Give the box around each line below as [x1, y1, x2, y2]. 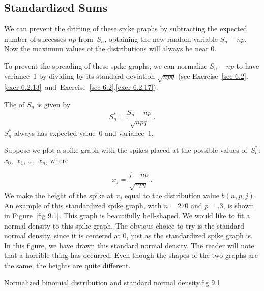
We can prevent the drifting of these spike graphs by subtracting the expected [4, 23, 247, 34]
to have [236, 60, 259, 71]
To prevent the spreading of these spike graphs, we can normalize [4, 60, 208, 71]
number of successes [4, 33, 66, 44]
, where [45, 154, 69, 165]
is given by [37, 99, 71, 109]
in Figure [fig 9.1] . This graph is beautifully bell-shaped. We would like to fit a [4, 210, 250, 221]
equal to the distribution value [124, 189, 219, 200]
